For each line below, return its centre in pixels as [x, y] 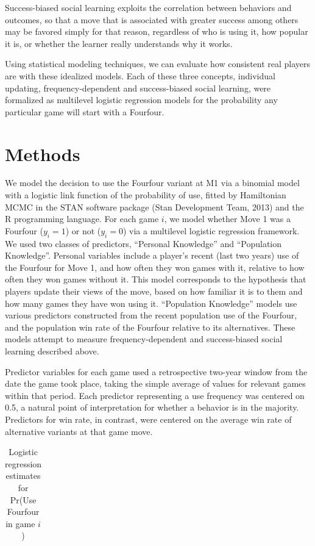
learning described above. [52, 350]
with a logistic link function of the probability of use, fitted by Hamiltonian [146, 195]
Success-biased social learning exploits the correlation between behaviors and [148, 7]
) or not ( [83, 230]
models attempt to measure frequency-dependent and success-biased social [144, 339]
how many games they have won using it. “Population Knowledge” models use [151, 303]
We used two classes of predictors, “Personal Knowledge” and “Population [143, 243]
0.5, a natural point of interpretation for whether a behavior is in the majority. [152, 407]
